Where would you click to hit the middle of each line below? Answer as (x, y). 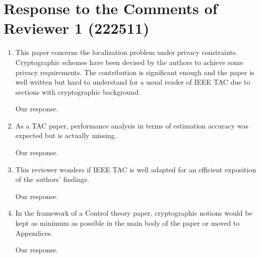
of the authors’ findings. (52, 179)
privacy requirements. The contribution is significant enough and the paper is (135, 72)
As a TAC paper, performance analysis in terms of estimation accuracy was (132, 125)
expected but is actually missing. (66, 135)
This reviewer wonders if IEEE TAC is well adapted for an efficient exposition (136, 169)
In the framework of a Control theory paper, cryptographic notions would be (134, 213)
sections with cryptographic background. (78, 91)
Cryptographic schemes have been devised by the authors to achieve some (129, 62)
